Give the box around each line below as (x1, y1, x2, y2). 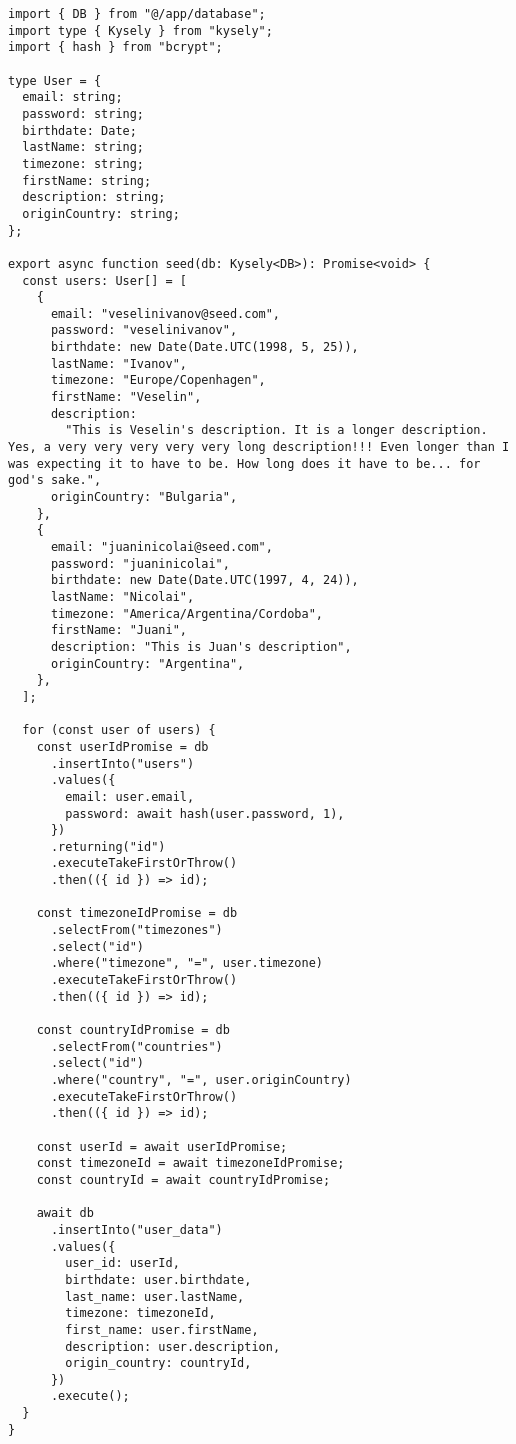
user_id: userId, (65, 1256, 180, 1271)
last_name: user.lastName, (65, 1289, 245, 1304)
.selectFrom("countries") (50, 1039, 223, 1054)
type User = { (8, 73, 102, 88)
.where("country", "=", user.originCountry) (50, 1073, 352, 1087)
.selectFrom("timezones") (50, 923, 223, 938)
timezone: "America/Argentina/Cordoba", (50, 606, 323, 621)
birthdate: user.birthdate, (65, 1272, 252, 1287)
